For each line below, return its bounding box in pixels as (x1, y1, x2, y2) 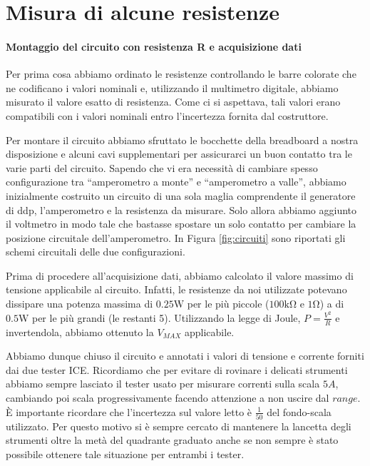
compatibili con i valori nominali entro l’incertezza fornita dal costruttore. (6, 108, 329, 123)
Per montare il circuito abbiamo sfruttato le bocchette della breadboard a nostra (6, 132, 359, 147)
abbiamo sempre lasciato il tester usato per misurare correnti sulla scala (6, 376, 320, 391)
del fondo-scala (267, 404, 332, 419)
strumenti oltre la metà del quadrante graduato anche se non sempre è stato (6, 432, 339, 447)
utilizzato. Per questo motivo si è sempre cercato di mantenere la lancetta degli (6, 418, 351, 433)
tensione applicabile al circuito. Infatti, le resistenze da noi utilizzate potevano (6, 282, 347, 297)
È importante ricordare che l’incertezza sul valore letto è (6, 404, 252, 419)
